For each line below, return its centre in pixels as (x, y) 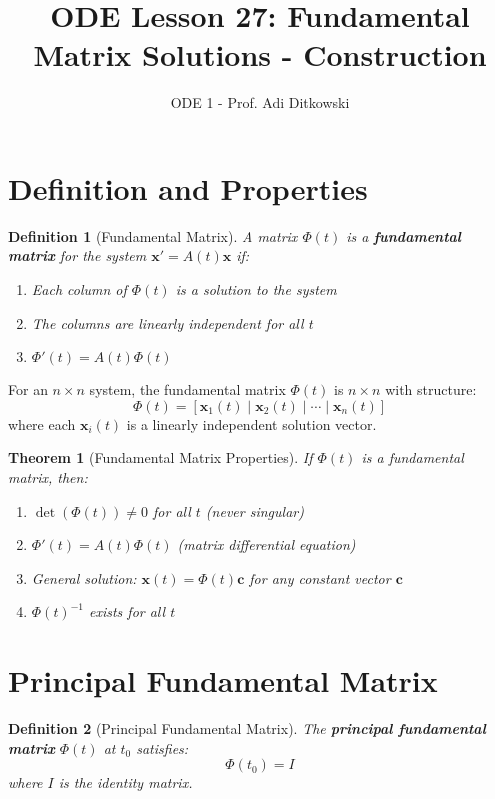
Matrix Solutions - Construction (260, 54)
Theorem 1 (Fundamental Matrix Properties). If (160, 457)
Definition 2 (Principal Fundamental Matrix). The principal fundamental (247, 728)
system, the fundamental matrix (187, 389)
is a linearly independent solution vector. (251, 423)
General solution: (84, 577)
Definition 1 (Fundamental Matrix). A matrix (153, 235)
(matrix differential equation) (266, 544)
